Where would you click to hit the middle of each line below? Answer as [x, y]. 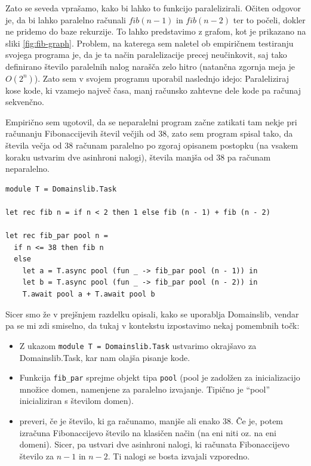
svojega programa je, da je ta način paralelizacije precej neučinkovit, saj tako [146, 55]
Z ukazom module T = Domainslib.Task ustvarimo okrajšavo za [138, 345]
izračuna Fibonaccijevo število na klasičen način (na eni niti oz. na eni [148, 432]
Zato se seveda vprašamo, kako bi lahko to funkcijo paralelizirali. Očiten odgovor [153, 8]
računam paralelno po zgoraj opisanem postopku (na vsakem [187, 145]
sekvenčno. [25, 102]
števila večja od [34, 145]
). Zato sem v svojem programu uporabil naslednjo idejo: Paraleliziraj [161, 78]
